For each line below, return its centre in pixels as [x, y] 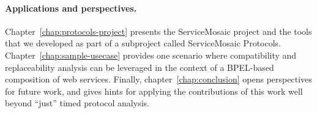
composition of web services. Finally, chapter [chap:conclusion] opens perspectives [158, 79]
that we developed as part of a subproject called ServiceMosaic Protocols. [143, 43]
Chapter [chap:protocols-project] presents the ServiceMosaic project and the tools [158, 31]
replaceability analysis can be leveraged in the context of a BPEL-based [140, 67]
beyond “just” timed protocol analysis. [77, 103]
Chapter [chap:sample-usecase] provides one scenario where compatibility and [151, 55]
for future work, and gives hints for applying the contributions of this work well [154, 91]
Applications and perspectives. [71, 8]
